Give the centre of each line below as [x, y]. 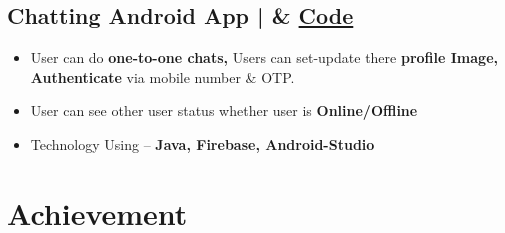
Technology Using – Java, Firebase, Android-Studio [202, 143]
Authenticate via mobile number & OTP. [162, 76]
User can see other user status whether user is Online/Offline [224, 110]
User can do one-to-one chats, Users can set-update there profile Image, [264, 57]
